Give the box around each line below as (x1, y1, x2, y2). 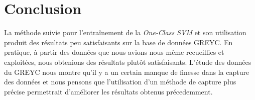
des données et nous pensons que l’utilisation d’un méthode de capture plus (4, 76, 236, 87)
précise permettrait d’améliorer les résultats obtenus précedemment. (4, 86, 213, 96)
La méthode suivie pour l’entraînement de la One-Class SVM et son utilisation (4, 27, 246, 38)
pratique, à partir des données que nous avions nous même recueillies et (4, 47, 224, 57)
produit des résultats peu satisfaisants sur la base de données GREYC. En (4, 37, 233, 47)
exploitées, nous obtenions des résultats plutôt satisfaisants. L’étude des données (4, 56, 251, 67)
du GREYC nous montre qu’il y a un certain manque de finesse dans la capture (4, 66, 249, 77)
